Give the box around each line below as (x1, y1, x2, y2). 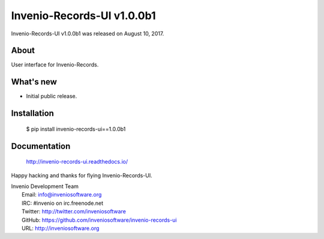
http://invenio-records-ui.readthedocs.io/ (26, 158, 128, 165)
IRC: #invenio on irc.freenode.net (22, 199, 104, 207)
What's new (11, 77, 57, 87)
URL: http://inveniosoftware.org (22, 225, 100, 232)
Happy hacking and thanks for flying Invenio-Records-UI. (11, 171, 152, 179)
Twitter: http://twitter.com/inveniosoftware (22, 208, 126, 215)
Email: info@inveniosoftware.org (22, 191, 102, 198)
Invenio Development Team (11, 183, 79, 190)
